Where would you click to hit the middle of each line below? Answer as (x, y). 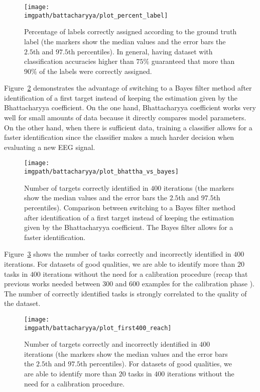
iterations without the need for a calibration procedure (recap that (145, 273)
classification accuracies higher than (79, 61)
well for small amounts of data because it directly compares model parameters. (125, 117)
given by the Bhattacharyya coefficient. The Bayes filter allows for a (129, 227)
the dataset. (22, 303)
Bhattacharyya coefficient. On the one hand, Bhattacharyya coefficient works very (130, 107)
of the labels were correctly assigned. (96, 71)
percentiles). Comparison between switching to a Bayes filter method (130, 207)
